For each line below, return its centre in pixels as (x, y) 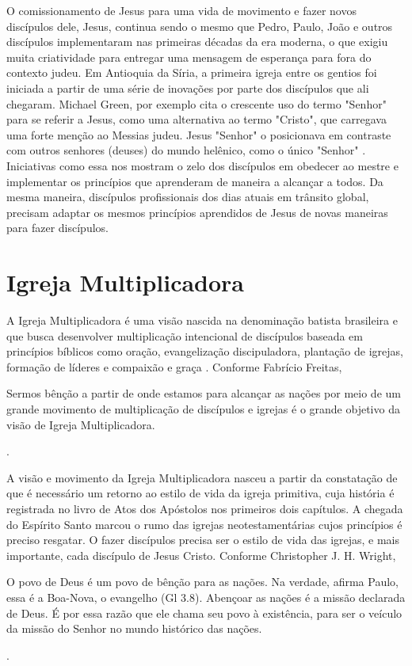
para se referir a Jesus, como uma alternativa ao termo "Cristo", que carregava (196, 119)
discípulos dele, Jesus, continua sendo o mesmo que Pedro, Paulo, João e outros (200, 26)
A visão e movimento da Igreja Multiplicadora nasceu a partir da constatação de (202, 477)
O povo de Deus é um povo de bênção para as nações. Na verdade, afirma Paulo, (202, 582)
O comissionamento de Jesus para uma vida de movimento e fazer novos (181, 10)
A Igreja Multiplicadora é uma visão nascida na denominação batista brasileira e (202, 320)
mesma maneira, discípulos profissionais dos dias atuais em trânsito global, (188, 197)
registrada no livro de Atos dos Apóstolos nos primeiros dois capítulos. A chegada (205, 508)
